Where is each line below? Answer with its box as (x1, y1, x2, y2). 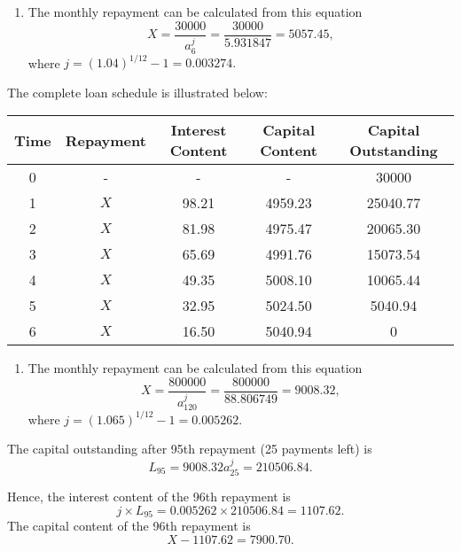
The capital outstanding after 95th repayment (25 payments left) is (7, 439, 372, 458)
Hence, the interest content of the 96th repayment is (7, 487, 291, 506)
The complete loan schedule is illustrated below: (7, 82, 268, 101)
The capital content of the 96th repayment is (7, 516, 251, 535)
